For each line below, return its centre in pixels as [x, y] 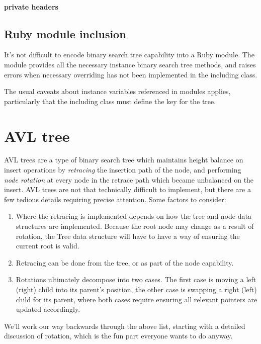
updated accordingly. [48, 309]
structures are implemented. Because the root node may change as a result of [135, 226]
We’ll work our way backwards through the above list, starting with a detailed [125, 326]
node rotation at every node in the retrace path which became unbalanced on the [129, 179]
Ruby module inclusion [65, 33]
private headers [31, 6]
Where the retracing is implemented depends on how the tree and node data [134, 216]
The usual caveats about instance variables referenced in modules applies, [117, 91]
